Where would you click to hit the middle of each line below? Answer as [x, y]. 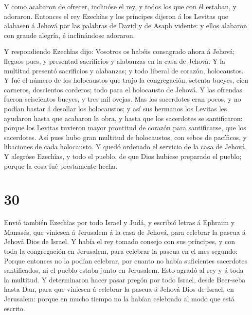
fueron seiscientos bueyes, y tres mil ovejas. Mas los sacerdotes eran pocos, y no [123, 99]
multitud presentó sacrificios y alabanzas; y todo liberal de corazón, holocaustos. [124, 70]
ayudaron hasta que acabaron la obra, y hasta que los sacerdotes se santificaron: [123, 118]
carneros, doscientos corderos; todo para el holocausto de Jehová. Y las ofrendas [123, 89]
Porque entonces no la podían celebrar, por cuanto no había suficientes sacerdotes [126, 260]
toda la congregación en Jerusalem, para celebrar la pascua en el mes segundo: [121, 251]
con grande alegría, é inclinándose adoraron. [70, 35]
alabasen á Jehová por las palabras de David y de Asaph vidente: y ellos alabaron [126, 26]
